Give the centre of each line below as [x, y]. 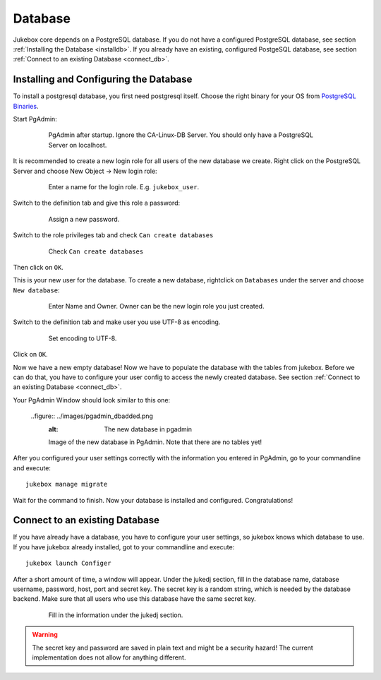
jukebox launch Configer [68, 563]
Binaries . [26, 106]
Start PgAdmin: [35, 119]
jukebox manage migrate [67, 484]
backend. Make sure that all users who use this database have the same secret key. [135, 599]
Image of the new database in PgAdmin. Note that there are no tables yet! [155, 442]
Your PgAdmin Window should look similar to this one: [92, 400]
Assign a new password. [84, 219]
